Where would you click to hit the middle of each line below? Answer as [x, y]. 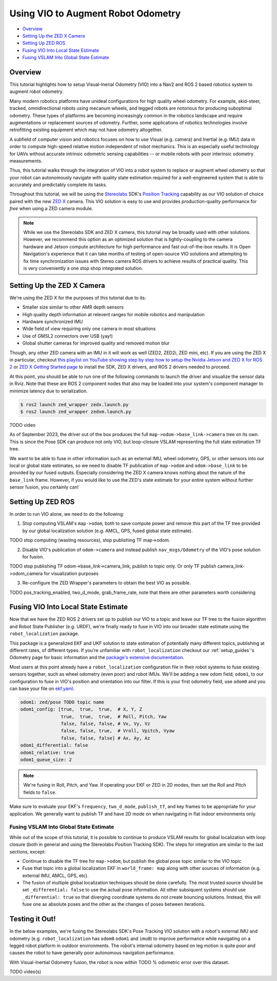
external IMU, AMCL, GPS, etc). [55, 875]
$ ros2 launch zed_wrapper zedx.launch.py [74, 404]
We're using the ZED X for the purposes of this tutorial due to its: [78, 298]
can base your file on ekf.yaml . [42, 688]
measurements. [26, 161]
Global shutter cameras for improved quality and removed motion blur [96, 343]
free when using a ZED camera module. [51, 209]
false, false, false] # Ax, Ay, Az [106, 738]
